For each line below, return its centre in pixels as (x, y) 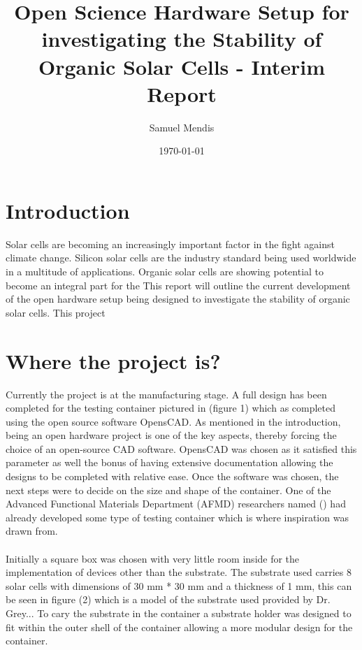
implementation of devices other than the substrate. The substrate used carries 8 (179, 572)
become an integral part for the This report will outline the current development (178, 285)
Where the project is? (113, 360)
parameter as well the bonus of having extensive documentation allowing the (169, 462)
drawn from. (32, 531)
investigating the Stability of (182, 39)
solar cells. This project (56, 312)
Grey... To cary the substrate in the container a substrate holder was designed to (179, 613)
